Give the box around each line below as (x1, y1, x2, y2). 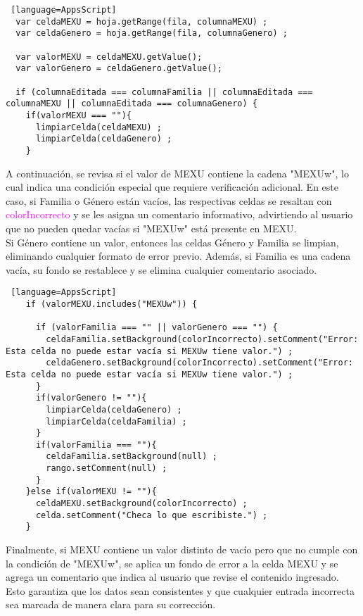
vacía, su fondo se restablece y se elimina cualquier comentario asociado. (6, 262, 317, 277)
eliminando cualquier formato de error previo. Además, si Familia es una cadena (6, 249, 351, 263)
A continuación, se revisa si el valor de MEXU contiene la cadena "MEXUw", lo (6, 165, 349, 180)
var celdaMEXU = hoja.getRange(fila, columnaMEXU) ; (15, 16, 268, 27)
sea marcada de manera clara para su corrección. (6, 597, 216, 612)
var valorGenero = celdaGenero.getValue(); (15, 63, 222, 74)
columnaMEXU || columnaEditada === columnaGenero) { (6, 99, 257, 109)
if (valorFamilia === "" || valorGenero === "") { (35, 322, 278, 333)
